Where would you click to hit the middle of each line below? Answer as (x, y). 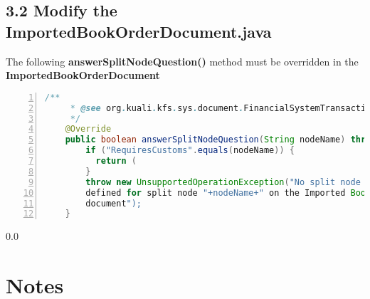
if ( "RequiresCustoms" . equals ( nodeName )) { (190, 151)
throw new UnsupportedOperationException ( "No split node (223, 182)
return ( (116, 161)
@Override (88, 129)
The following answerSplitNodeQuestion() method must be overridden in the (182, 61)
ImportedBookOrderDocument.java (139, 31)
